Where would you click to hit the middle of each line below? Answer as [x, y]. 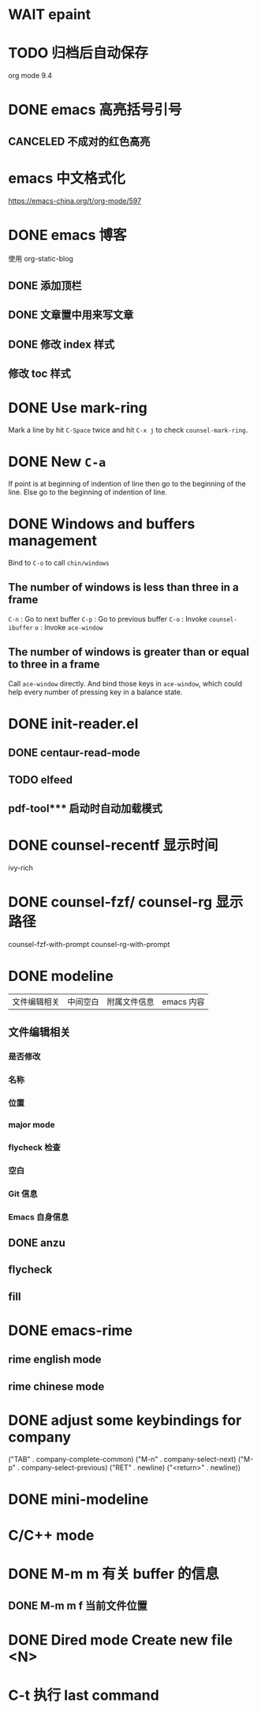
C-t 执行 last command [84, 1695]
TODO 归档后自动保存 [78, 53]
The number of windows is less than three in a [123, 587]
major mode [32, 1125]
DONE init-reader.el [73, 723]
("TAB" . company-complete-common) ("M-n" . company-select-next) [122, 1459]
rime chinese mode [56, 1387]
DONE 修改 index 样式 [62, 344]
